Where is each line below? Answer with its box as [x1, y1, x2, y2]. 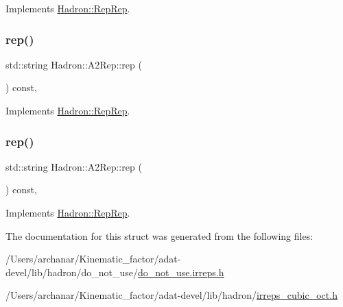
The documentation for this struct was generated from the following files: [5, 228, 314, 243]
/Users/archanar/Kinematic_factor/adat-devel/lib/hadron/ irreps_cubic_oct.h [5, 288, 338, 302]
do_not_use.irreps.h [138, 265, 224, 279]
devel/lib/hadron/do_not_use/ [5, 265, 139, 279]
